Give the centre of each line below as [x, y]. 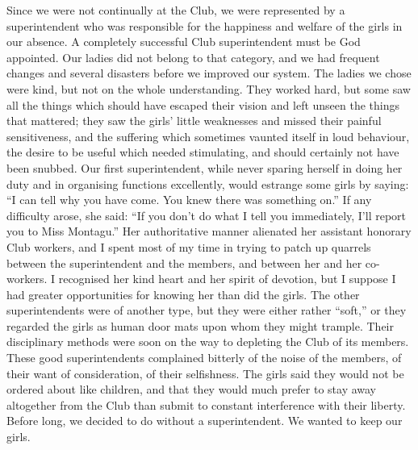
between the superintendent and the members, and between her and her [184, 262]
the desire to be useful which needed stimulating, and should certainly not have [203, 152]
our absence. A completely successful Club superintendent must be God [184, 42]
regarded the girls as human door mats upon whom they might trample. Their [200, 325]
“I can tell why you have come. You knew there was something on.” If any [189, 200]
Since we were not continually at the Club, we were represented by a [176, 10]
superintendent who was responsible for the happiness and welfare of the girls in [205, 25]
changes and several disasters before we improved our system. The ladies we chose [209, 73]
